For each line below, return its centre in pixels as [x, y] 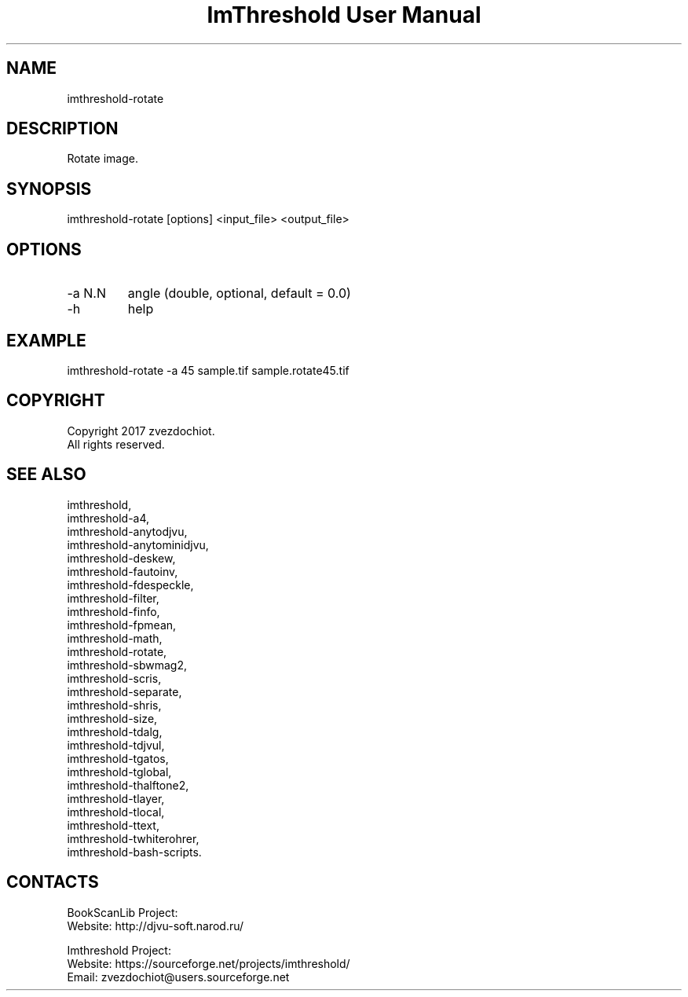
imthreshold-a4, [108, 518]
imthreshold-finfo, [113, 611]
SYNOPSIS [49, 189]
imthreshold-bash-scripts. [134, 852]
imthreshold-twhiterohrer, [133, 838]
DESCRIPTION [62, 129]
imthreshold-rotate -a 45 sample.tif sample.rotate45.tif [208, 370]
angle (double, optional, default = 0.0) [239, 293]
